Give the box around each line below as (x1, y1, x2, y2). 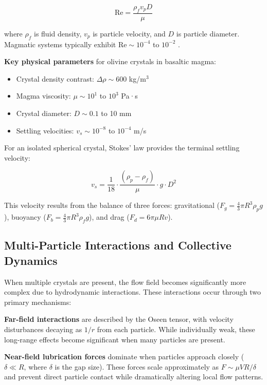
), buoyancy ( (4, 211, 46, 222)
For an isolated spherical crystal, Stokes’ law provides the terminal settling (4, 142, 240, 153)
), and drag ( (89, 211, 130, 222)
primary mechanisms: (4, 296, 72, 307)
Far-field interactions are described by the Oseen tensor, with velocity (4, 314, 234, 324)
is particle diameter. (176, 28, 240, 38)
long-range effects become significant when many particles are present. (4, 334, 225, 344)
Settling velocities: (16, 125, 74, 136)
